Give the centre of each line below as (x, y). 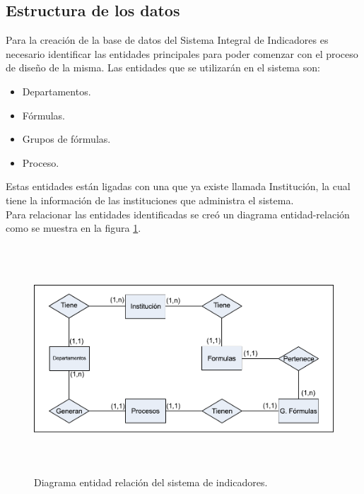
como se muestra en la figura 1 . (74, 228)
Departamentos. (57, 91)
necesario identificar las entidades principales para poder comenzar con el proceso (182, 53)
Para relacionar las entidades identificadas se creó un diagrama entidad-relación (178, 214)
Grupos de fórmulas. (66, 139)
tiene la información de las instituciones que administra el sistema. (150, 200)
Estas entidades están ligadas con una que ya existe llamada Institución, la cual (178, 186)
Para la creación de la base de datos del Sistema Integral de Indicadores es (167, 40)
